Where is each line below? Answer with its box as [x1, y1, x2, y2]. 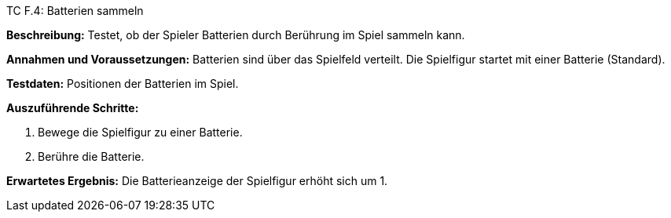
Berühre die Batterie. [38, 150, 145, 163]
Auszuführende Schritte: [6, 101, 139, 114]
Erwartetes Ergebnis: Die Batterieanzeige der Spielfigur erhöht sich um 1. [6, 174, 388, 187]
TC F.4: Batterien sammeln [6, 4, 144, 17]
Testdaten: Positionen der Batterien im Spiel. [6, 77, 239, 90]
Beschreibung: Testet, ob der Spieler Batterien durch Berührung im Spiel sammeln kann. [6, 28, 465, 42]
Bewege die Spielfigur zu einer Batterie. [38, 125, 243, 139]
